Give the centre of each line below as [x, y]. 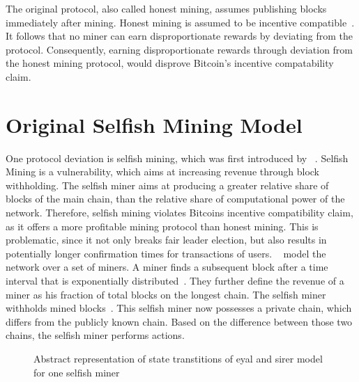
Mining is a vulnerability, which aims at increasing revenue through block [162, 172]
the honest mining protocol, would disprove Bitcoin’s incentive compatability [170, 63]
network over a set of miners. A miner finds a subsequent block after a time [167, 267]
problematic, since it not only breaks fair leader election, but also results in [166, 240]
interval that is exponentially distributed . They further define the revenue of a [175, 281]
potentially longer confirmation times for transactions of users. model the [166, 253]
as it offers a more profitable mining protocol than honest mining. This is [162, 226]
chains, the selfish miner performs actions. [95, 335]
